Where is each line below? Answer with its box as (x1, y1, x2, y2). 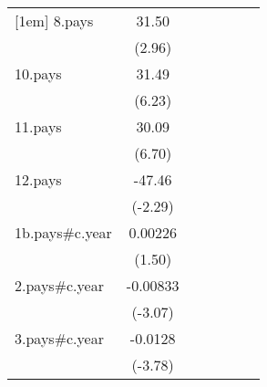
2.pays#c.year (15, 275, 104, 296)
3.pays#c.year (15, 328, 104, 349)
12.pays (15, 169, 62, 190)
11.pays (15, 116, 62, 137)
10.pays (15, 63, 62, 84)
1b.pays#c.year (15, 222, 112, 243)
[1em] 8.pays (15, 10, 94, 31)
